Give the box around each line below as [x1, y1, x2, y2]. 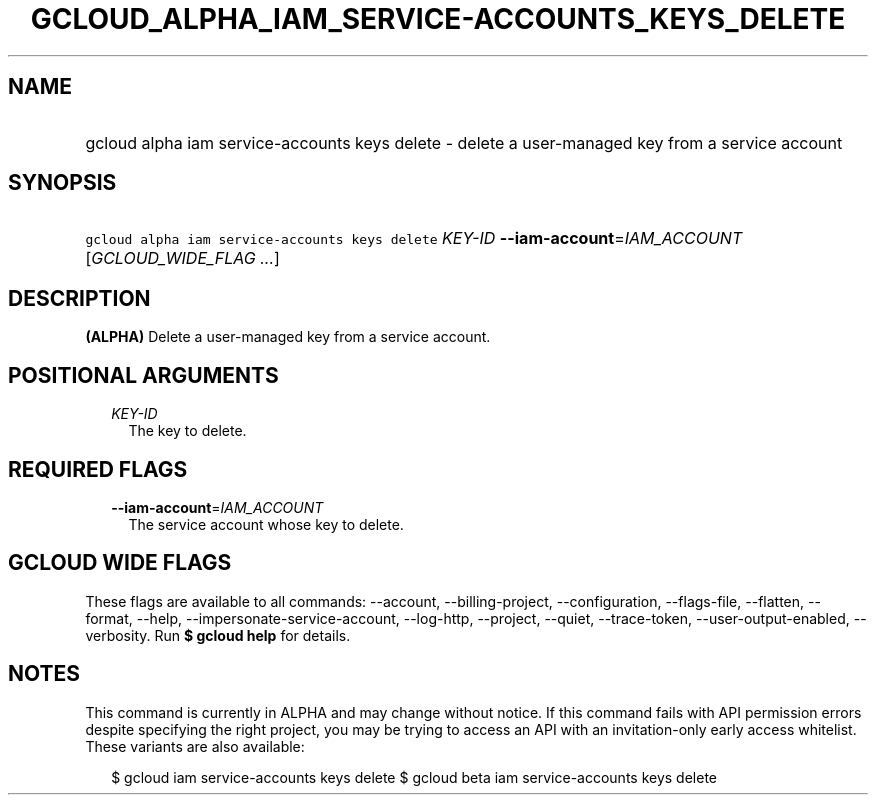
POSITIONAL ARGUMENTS [8, 362, 279, 388]
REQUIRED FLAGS [8, 456, 188, 482]
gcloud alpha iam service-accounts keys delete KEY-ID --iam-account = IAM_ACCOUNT [85, 228, 743, 249]
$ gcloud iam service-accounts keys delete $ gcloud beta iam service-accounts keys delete [111, 768, 718, 786]
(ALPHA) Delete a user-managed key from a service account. [85, 328, 491, 346]
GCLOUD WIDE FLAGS [8, 550, 232, 576]
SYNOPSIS [8, 170, 117, 196]
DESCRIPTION [8, 285, 151, 311]
